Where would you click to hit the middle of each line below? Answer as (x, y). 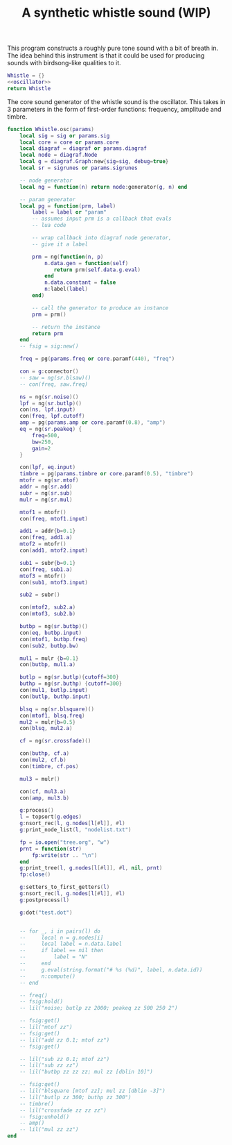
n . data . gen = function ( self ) (86, 263)
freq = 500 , (46, 435)
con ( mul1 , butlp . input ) (54, 690)
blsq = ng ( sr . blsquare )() (57, 709)
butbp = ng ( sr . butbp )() (54, 627)
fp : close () (35, 875)
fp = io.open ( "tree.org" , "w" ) (65, 842)
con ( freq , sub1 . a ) (46, 569)
